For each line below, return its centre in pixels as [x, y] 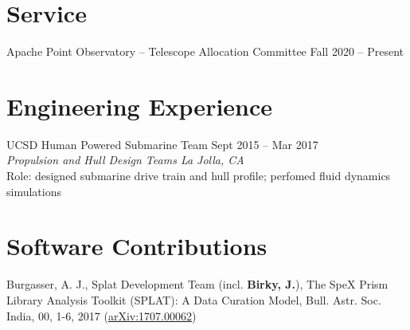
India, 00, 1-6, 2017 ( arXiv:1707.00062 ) [102, 315]
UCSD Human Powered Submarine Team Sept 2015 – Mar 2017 [162, 144]
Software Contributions [137, 246]
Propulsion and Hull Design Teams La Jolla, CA [125, 160]
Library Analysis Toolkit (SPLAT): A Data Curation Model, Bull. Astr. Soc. [194, 299]
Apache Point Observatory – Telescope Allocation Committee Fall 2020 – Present [205, 51]
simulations [34, 191]
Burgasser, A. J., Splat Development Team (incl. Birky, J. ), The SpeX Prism [197, 284]
